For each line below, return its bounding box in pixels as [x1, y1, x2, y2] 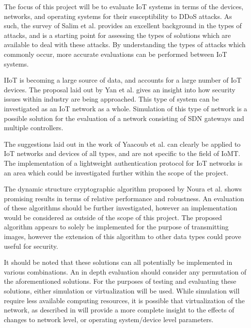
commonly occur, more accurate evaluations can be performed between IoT [4, 49, 227, 59]
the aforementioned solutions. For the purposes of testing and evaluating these [4, 276, 236, 286]
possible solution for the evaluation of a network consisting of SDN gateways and [4, 113, 244, 123]
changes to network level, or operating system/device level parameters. [4, 314, 214, 324]
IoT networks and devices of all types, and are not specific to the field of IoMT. [4, 148, 240, 158]
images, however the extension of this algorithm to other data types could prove [4, 231, 241, 242]
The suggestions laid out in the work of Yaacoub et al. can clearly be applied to [4, 138, 241, 149]
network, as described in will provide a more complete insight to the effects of [4, 305, 235, 315]
